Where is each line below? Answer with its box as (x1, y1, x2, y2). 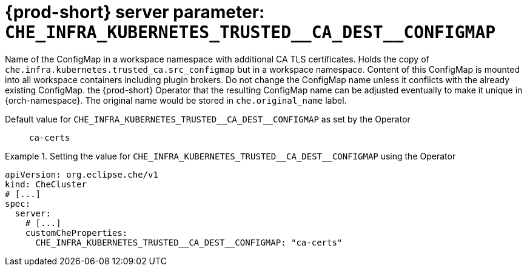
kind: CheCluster (5, 179, 87, 189)
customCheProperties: (25, 227, 128, 238)
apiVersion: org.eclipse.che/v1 (5, 169, 158, 179)
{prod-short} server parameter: (5, 2, 265, 22)
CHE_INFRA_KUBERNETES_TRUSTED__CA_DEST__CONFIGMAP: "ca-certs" (35, 237, 343, 247)
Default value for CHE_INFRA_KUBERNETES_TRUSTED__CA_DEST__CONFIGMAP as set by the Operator (5, 113, 411, 124)
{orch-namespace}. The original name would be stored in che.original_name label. (5, 95, 347, 105)
